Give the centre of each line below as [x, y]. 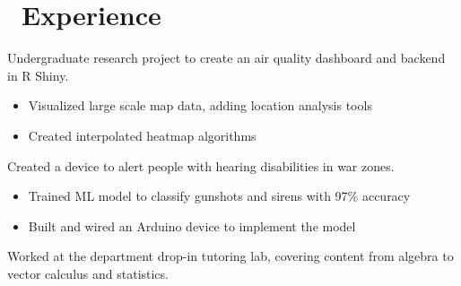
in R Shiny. [38, 75]
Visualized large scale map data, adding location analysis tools [200, 105]
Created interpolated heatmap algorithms [142, 135]
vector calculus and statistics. [88, 273]
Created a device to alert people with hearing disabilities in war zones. [201, 165]
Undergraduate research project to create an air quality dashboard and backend [226, 58]
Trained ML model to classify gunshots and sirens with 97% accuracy [219, 196]
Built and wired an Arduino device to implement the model [192, 225]
